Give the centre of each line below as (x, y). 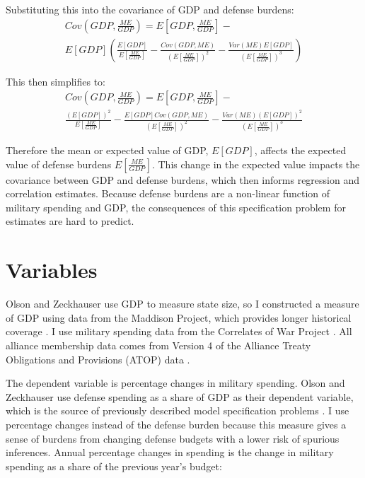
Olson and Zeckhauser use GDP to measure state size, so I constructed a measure (182, 304)
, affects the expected (300, 150)
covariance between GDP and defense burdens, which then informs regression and (183, 179)
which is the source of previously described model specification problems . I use (178, 410)
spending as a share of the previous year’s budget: (114, 466)
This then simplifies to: (56, 81)
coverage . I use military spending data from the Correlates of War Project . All (179, 331)
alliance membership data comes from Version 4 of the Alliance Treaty (158, 345)
